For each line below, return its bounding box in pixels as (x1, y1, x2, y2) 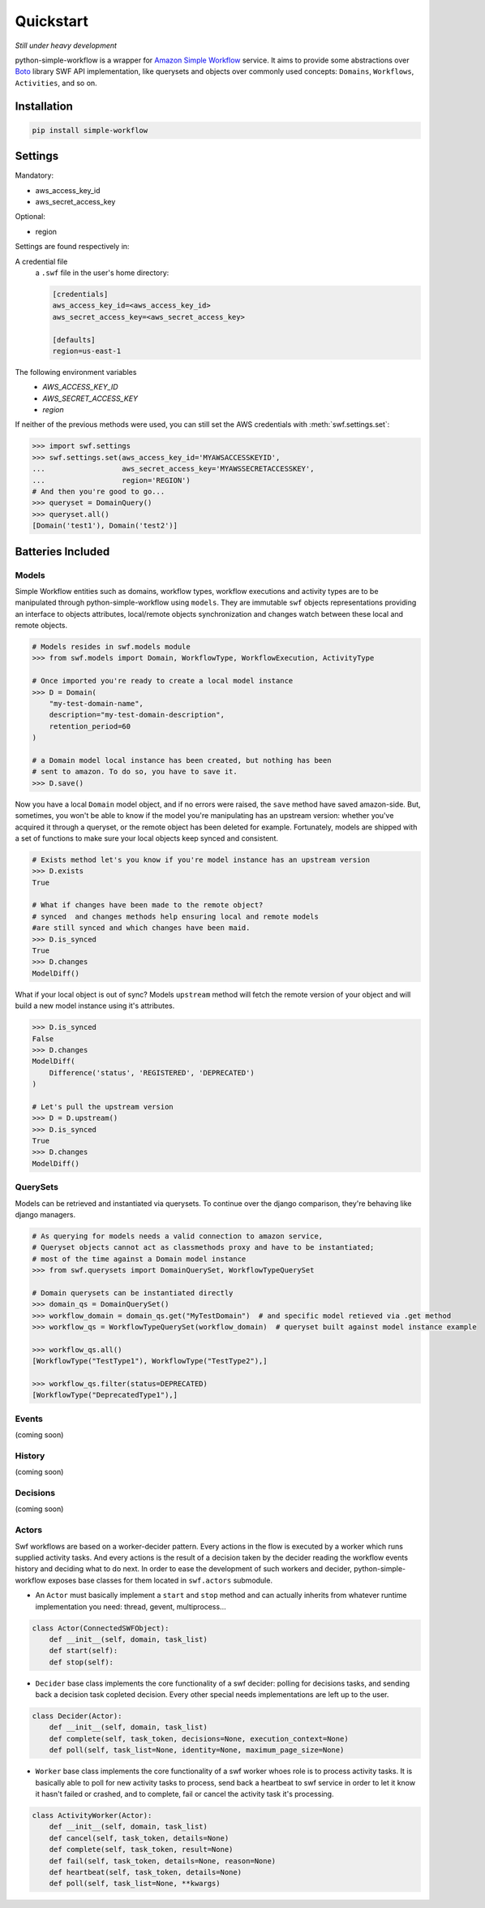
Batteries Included (15, 545, 110, 558)
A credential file (15, 256, 68, 266)
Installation (15, 99, 73, 113)
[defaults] (52, 335, 96, 344)
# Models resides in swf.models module (32, 642, 191, 652)
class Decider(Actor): (32, 1712, 122, 1721)
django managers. (15, 1209, 76, 1219)
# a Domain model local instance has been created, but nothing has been (32, 756, 332, 764)
